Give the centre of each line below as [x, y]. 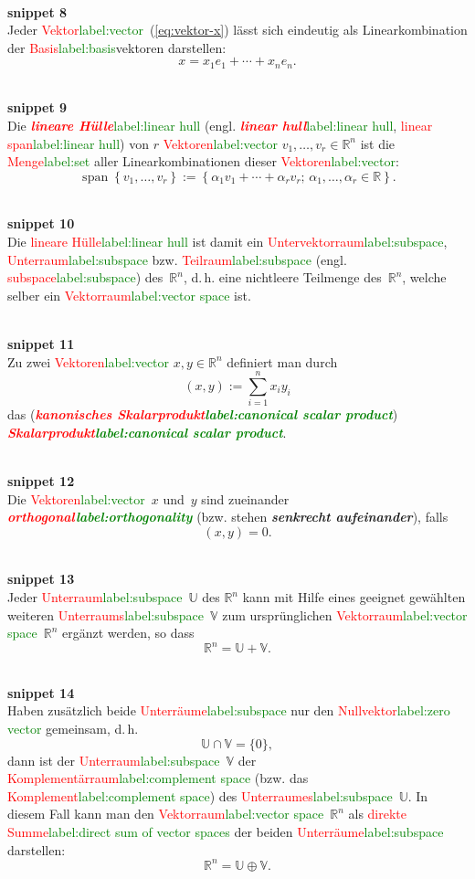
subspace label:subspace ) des [85, 277]
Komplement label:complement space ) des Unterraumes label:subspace [200, 795]
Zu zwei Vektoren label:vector [89, 361]
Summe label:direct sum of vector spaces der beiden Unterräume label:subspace [226, 832]
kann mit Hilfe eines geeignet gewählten [354, 597]
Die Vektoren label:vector [76, 498]
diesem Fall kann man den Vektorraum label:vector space [166, 814]
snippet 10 [41, 223]
